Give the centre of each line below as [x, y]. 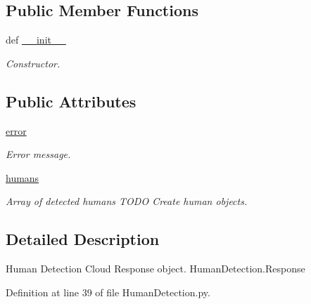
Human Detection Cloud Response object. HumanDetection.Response [155, 269]
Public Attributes [71, 101]
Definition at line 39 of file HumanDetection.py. [108, 292]
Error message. [38, 154]
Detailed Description [83, 239]
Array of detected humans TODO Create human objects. [127, 201]
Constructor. [33, 63]
